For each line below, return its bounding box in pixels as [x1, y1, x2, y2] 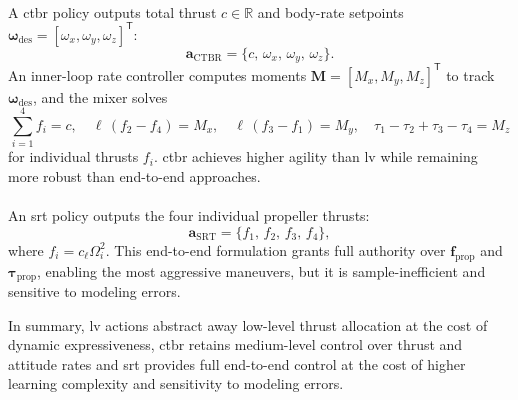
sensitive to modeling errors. [8, 280, 181, 301]
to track [446, 64, 495, 85]
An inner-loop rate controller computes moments [8, 64, 307, 85]
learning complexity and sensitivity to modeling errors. [8, 373, 344, 394]
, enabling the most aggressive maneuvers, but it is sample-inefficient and [37, 260, 486, 281]
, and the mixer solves [32, 86, 168, 107]
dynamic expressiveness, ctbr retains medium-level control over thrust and [8, 334, 463, 355]
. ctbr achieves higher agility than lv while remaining [153, 146, 478, 167]
